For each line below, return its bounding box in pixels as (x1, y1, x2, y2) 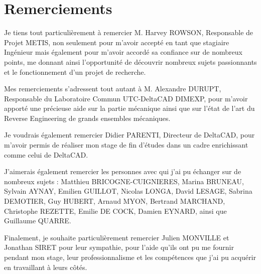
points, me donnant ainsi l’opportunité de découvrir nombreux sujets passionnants (4, 56, 257, 67)
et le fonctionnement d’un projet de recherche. (4, 66, 146, 77)
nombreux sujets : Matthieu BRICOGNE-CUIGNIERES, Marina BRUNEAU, (4, 176, 244, 186)
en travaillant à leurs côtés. (4, 261, 87, 272)
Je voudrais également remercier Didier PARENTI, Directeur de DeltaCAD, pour (4, 129, 255, 140)
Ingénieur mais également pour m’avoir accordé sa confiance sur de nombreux (4, 47, 242, 57)
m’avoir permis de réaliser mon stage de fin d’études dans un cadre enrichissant (4, 140, 248, 150)
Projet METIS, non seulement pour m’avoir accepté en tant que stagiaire (4, 37, 229, 47)
